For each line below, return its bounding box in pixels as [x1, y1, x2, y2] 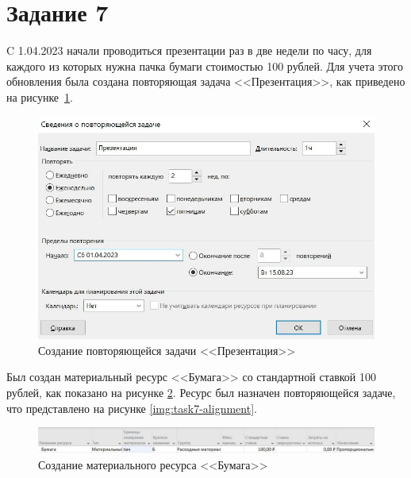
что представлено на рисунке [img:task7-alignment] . [6, 399, 257, 416]
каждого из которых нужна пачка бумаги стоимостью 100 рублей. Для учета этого [6, 57, 403, 74]
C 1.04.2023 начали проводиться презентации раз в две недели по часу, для [6, 42, 372, 59]
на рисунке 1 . [6, 88, 73, 105]
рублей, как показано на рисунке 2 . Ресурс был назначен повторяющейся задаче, [6, 384, 396, 401]
